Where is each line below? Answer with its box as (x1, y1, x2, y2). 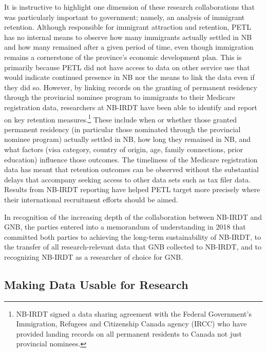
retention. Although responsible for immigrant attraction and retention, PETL (4, 22, 251, 32)
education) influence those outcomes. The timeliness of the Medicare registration (4, 154, 258, 164)
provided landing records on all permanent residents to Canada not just (16, 328, 242, 339)
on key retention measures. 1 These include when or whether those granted (4, 112, 237, 125)
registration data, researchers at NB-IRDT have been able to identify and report (4, 101, 258, 112)
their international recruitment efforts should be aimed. (4, 194, 178, 204)
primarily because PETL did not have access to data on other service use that (4, 61, 250, 72)
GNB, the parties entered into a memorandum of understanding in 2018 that (4, 221, 246, 232)
